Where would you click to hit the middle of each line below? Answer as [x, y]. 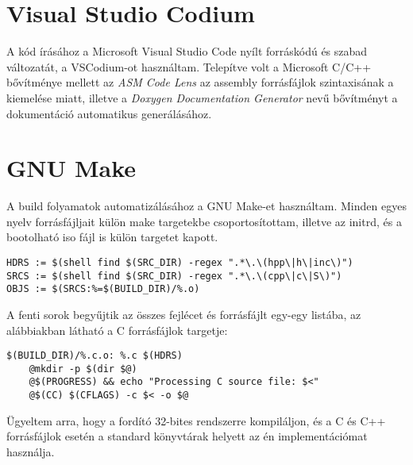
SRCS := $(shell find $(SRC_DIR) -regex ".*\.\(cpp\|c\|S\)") [174, 276]
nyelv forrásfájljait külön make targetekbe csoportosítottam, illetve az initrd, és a [204, 221]
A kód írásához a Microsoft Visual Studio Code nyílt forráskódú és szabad [187, 51]
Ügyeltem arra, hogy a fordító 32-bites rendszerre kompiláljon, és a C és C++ [196, 420]
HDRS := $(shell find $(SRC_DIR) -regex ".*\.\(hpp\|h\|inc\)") [180, 263]
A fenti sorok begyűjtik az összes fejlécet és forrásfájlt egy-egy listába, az [184, 314]
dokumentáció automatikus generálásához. [109, 113]
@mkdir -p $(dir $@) [83, 369]
